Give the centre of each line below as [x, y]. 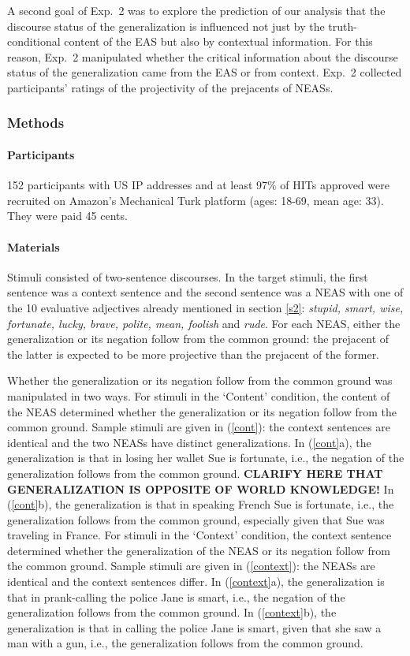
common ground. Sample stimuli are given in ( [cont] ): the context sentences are [199, 427]
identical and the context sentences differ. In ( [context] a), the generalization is [196, 581]
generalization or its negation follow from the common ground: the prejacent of [198, 339]
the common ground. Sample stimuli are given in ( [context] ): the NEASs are [191, 566]
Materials [34, 246]
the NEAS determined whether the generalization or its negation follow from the [202, 411]
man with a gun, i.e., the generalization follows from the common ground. [185, 643]
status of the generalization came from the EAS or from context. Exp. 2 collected [205, 72]
